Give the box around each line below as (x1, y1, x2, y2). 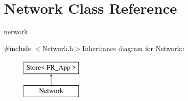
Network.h (42, 43, 73, 53)
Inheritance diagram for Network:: (82, 43, 185, 53)
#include (4, 43, 31, 53)
